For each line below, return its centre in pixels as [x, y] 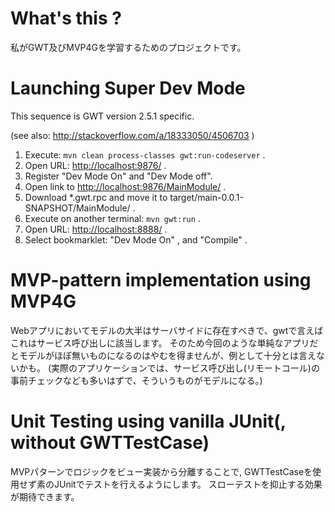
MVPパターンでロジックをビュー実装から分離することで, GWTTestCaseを [161, 471]
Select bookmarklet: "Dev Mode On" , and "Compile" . [136, 239]
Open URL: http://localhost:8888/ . [96, 229]
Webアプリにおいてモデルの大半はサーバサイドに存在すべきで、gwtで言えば [167, 330]
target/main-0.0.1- [206, 197]
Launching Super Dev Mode [128, 88]
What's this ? [66, 18]
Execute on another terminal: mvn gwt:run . [112, 218]
